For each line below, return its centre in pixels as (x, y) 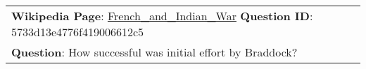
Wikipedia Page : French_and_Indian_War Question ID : (162, 16)
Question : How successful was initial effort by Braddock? (154, 52)
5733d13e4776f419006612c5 (78, 32)
